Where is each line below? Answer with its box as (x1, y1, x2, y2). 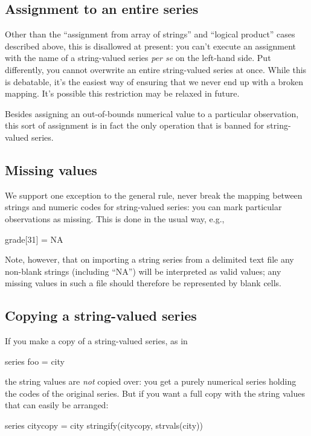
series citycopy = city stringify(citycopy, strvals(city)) (5, 419, 203, 432)
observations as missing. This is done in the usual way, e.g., (5, 212, 225, 225)
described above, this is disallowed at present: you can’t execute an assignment (5, 39, 297, 52)
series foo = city (5, 354, 65, 367)
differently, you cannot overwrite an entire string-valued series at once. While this (5, 63, 307, 75)
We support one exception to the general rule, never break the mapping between (5, 188, 303, 201)
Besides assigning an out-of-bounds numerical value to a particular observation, (5, 107, 299, 120)
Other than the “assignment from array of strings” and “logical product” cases (5, 28, 295, 40)
